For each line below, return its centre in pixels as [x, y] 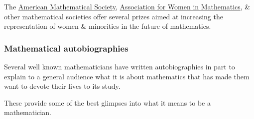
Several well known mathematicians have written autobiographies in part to [120, 66]
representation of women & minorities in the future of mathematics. [108, 26]
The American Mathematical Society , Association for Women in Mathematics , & [127, 6]
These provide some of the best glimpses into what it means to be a [107, 102]
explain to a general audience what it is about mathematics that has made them [127, 76]
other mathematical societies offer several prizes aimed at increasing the [114, 16]
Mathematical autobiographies [66, 48]
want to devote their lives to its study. [62, 86]
